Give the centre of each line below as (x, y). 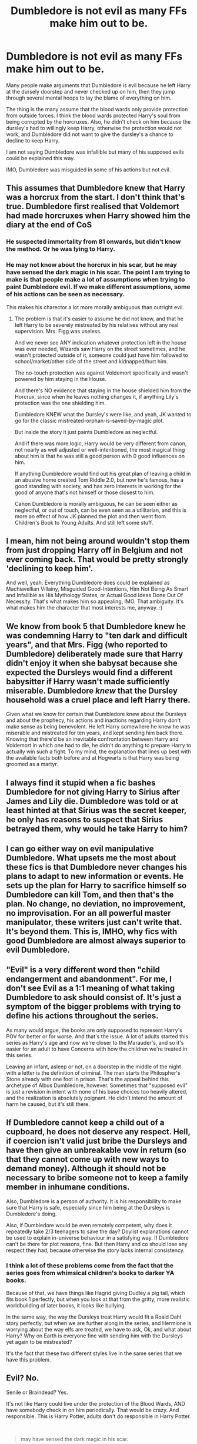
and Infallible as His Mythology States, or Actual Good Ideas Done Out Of (95, 595)
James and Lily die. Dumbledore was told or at (92, 801)
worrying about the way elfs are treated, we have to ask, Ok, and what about (99, 1329)
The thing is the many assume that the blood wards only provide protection (97, 109)
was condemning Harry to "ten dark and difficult (97, 635)
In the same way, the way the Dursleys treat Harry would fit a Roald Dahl (94, 1317)
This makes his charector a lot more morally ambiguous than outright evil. (95, 307)
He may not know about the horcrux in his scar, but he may (92, 265)
